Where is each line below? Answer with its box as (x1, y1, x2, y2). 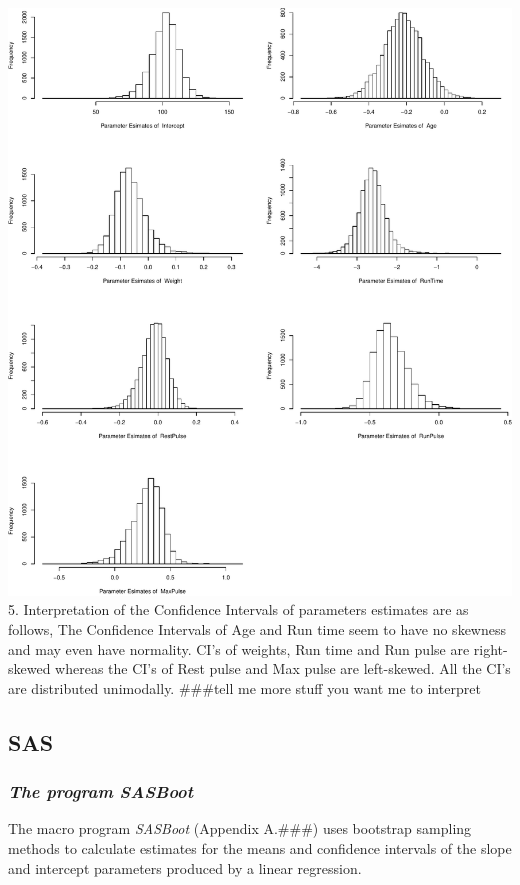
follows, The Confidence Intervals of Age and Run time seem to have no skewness (8, 618, 506, 639)
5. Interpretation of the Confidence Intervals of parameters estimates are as (8, 599, 469, 620)
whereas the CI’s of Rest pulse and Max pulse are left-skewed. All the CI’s (55, 658, 511, 679)
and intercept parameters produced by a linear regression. (8, 857, 362, 878)
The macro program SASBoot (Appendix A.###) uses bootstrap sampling (8, 818, 472, 839)
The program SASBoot (8, 779, 194, 804)
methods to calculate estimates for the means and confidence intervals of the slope (8, 837, 512, 858)
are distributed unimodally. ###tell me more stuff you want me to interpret (8, 677, 481, 698)
